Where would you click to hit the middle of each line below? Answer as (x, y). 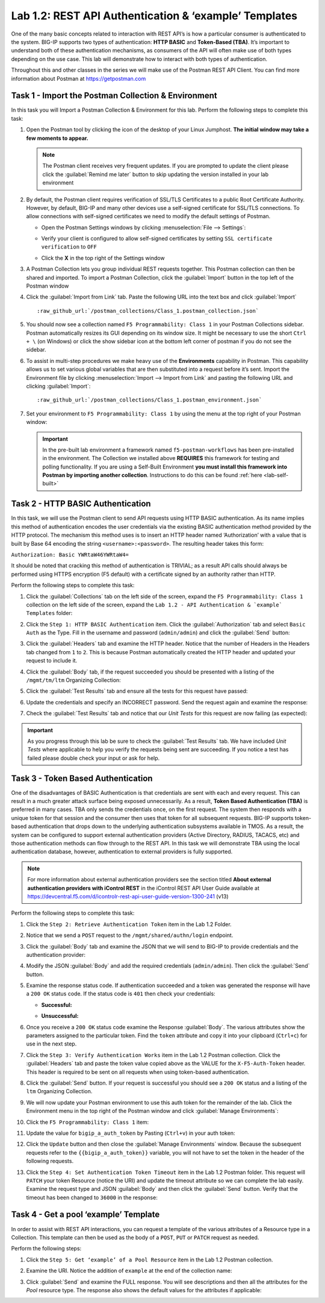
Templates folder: (49, 613)
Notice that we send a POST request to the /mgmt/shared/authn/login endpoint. (130, 935)
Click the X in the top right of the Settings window (103, 258)
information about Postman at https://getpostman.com (79, 78)
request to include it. (52, 661)
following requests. (50, 1161)
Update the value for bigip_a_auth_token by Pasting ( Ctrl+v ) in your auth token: (131, 1133)
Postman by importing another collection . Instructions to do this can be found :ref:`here (152, 475)
